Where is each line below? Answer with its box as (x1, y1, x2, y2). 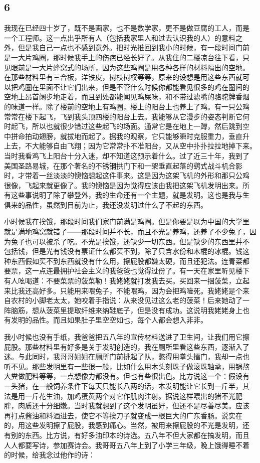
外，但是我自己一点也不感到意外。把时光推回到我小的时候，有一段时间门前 (4, 42, 249, 53)
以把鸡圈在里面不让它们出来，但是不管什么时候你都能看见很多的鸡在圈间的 (4, 81, 249, 92)
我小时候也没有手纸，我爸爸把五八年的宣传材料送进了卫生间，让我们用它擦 (4, 332, 249, 342)
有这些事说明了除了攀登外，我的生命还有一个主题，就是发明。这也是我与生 (4, 190, 249, 200)
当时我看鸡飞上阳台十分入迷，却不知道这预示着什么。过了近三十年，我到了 (4, 150, 249, 161)
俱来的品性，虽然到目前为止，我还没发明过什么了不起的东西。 (4, 199, 207, 210)
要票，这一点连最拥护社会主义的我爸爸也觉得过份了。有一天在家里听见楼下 (4, 265, 249, 276)
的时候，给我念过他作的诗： (4, 449, 95, 460)
